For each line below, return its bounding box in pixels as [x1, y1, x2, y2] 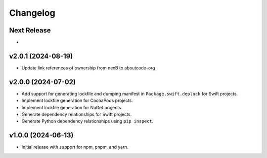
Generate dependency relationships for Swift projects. [21, 111, 132, 118]
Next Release [9, 26, 51, 34]
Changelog [9, 7, 55, 18]
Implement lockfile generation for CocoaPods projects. [21, 97, 133, 103]
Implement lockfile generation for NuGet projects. [21, 104, 123, 110]
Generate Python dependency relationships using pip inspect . [21, 118, 154, 124]
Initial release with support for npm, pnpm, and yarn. [21, 144, 129, 150]
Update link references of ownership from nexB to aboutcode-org [21, 64, 155, 71]
